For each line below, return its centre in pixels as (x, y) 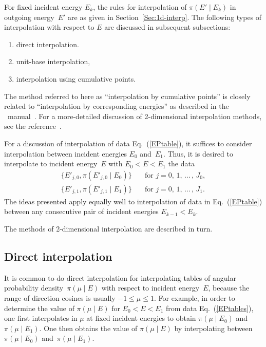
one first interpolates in (41, 318)
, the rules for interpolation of (140, 7)
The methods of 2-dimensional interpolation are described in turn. (108, 228)
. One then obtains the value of (88, 328)
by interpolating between (213, 328)
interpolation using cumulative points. (76, 78)
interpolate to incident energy (51, 163)
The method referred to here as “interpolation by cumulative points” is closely (127, 96)
